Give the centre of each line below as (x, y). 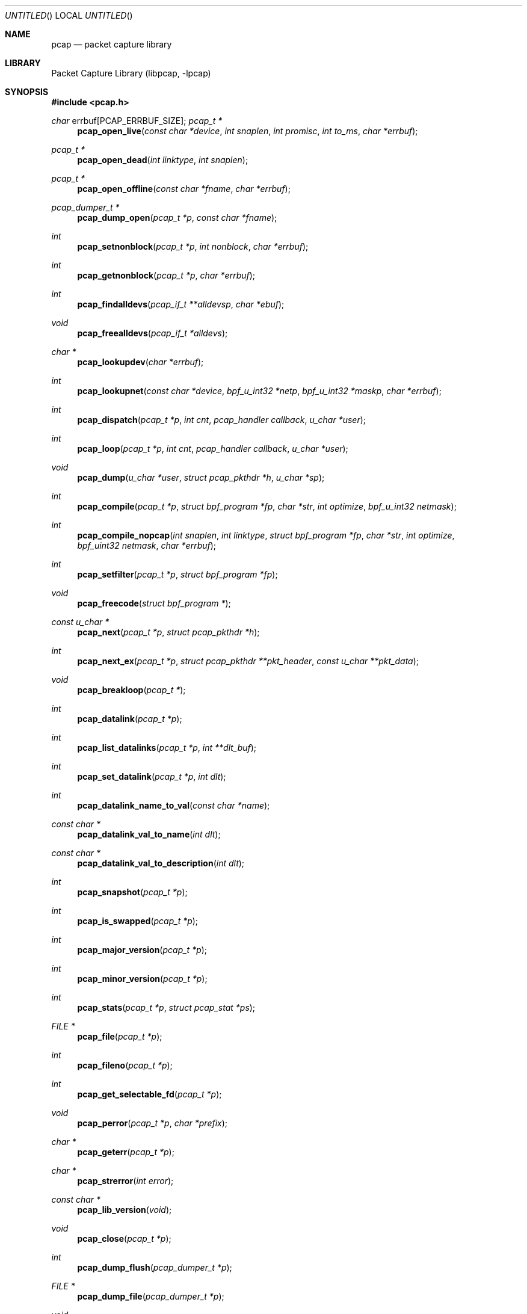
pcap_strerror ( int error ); (125, 1181)
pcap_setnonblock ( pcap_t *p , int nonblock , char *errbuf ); (193, 246)
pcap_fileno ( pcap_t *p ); (125, 1065)
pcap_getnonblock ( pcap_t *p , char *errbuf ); (166, 275)
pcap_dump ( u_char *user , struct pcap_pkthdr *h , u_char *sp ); (201, 477)
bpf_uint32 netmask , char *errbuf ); (147, 545)
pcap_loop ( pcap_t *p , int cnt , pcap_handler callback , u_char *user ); (213, 449)
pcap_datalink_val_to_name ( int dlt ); (149, 834)
